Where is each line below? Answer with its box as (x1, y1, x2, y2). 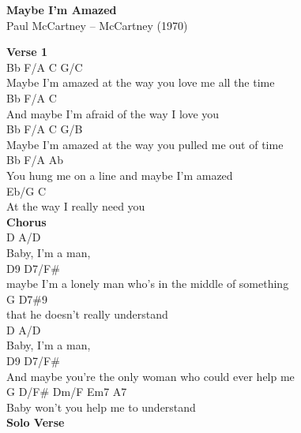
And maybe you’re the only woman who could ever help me (6, 368, 295, 384)
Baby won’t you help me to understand (6, 398, 196, 415)
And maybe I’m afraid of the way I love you (6, 105, 220, 121)
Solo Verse (6, 414, 65, 431)
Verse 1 (6, 43, 47, 60)
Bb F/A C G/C (6, 58, 83, 75)
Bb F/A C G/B (6, 121, 83, 137)
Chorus (6, 213, 47, 230)
